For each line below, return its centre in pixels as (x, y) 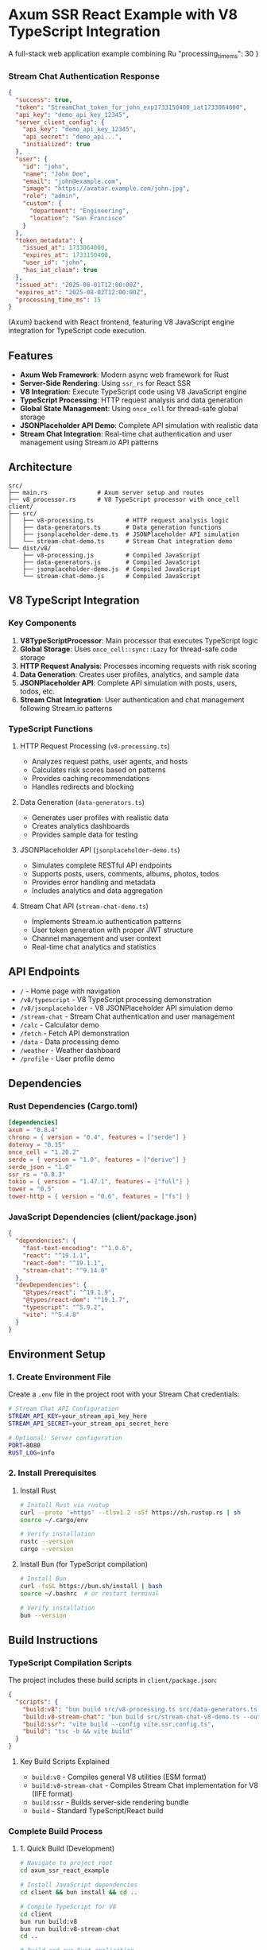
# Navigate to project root (66, 1863)
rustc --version (46, 1542)
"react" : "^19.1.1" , (56, 1255)
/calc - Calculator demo (59, 1024)
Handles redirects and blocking (83, 787)
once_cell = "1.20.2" (44, 1152)
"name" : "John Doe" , (56, 174)
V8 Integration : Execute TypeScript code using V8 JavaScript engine (133, 392)
